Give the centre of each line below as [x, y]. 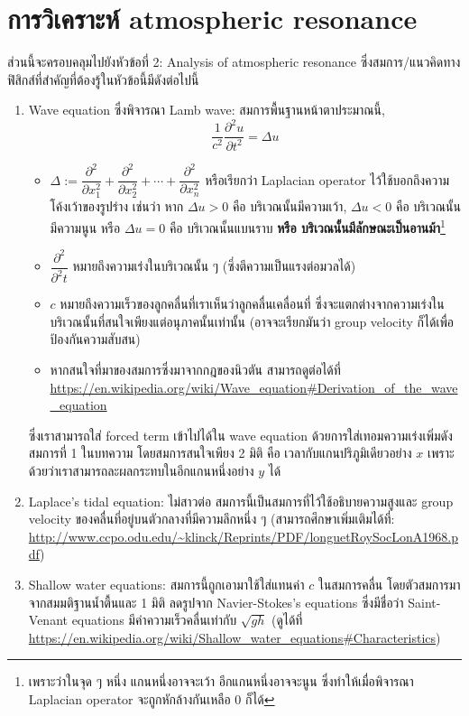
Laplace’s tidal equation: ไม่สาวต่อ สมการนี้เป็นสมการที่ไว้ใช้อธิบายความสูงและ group [241, 501]
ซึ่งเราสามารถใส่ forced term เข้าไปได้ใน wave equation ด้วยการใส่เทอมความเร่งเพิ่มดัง [240, 435]
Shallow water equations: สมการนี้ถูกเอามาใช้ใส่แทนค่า [166, 584]
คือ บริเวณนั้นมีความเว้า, [290, 206]
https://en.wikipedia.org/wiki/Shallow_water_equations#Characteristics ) [234, 637]
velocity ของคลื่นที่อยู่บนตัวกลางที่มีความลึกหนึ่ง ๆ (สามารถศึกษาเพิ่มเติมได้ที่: [212, 519]
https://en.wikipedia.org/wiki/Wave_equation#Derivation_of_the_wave [254, 387]
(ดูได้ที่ [287, 620]
